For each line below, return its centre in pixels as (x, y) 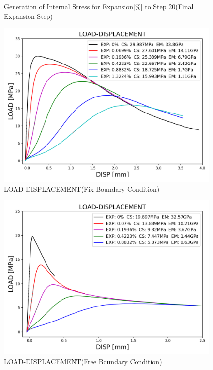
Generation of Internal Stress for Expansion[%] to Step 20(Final (99, 6)
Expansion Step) (29, 16)
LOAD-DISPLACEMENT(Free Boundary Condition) (83, 361)
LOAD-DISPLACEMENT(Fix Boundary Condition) (82, 188)
